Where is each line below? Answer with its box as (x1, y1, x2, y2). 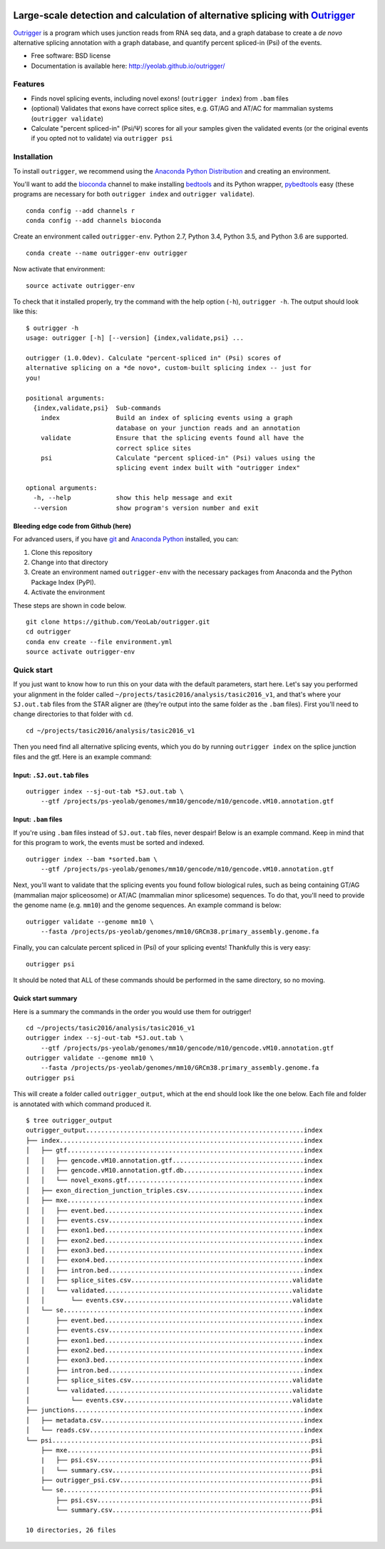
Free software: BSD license (31, 51, 111, 60)
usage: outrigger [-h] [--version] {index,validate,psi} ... (26, 334, 244, 342)
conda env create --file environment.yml (26, 638, 173, 646)
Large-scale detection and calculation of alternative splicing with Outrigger (13, 9, 356, 21)
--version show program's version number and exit (33, 503, 260, 512)
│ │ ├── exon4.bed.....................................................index (26, 1256, 323, 1264)
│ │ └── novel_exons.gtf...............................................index (26, 1176, 323, 1185)
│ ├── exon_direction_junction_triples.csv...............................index (26, 1186, 323, 1194)
